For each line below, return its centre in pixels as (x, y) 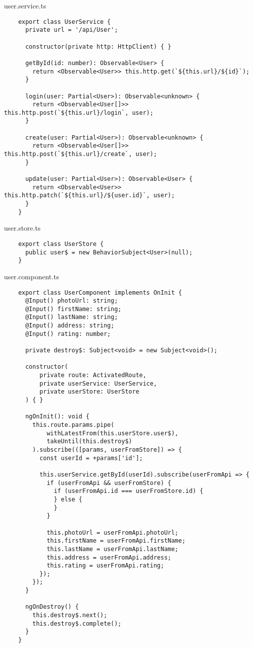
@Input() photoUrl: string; (72, 301)
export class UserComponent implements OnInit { (100, 292)
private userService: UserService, (98, 383)
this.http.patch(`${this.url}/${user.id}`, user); (89, 196)
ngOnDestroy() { (52, 607)
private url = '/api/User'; (72, 30)
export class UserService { (64, 22)
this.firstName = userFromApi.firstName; (116, 541)
